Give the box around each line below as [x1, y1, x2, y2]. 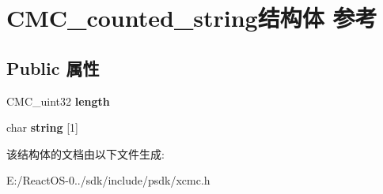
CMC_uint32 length [6, 92, 110, 109]
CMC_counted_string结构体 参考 [6, 2, 377, 34]
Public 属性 [6, 55, 100, 80]
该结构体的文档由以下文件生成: [6, 145, 165, 162]
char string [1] [6, 119, 78, 136]
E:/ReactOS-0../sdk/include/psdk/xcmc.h [6, 172, 210, 188]
